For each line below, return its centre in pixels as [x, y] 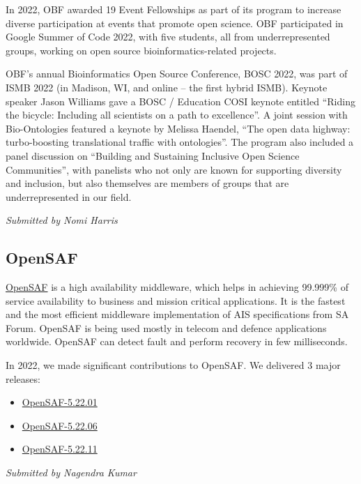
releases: [23, 378]
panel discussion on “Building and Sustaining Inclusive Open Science [153, 155]
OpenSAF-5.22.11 [60, 449]
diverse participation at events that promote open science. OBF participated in [175, 23]
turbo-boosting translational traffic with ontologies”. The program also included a [180, 142]
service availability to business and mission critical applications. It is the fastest [176, 300]
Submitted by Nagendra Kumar [71, 472]
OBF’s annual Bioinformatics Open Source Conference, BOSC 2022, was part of [177, 74]
